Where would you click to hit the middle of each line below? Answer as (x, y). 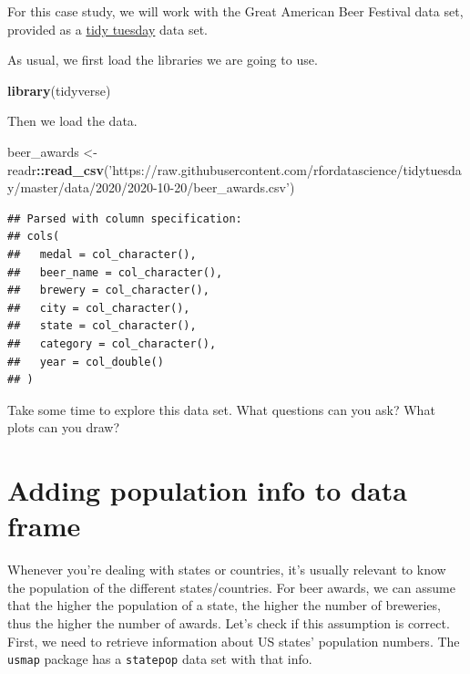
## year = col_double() (86, 362)
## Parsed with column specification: (125, 218)
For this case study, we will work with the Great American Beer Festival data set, (235, 11)
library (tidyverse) (59, 90)
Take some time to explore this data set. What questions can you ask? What (221, 409)
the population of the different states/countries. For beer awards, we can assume (231, 587)
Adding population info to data (207, 490)
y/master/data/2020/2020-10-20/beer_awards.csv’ (148, 187)
